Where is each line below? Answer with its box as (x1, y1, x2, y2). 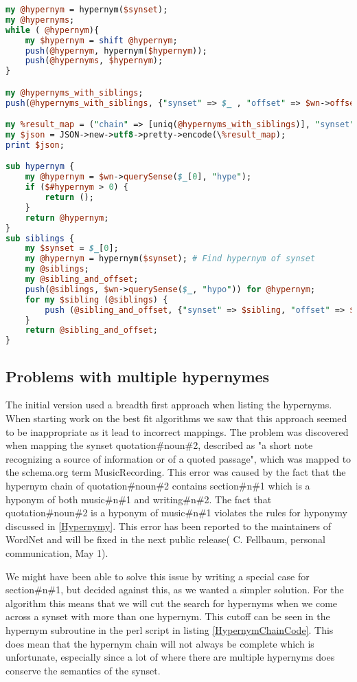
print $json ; (5, 140, 65, 150)
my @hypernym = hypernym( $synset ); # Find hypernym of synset (25, 254, 316, 264)
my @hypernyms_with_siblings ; (5, 87, 143, 98)
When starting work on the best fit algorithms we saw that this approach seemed (5, 411, 347, 426)
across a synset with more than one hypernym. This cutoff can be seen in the (5, 609, 330, 624)
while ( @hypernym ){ (5, 25, 100, 35)
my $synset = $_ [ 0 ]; (25, 243, 119, 254)
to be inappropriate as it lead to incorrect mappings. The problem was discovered (5, 424, 349, 439)
